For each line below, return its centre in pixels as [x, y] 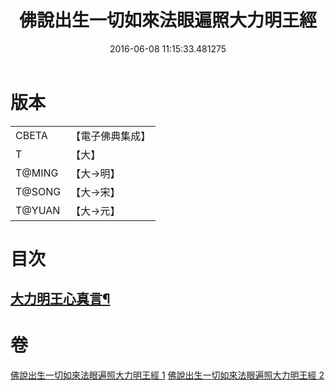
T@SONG [38, 191]
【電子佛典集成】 [111, 136]
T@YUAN [38, 210]
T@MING [37, 173]
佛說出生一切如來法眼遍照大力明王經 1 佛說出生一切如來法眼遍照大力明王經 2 [167, 375]
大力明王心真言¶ [60, 299]
